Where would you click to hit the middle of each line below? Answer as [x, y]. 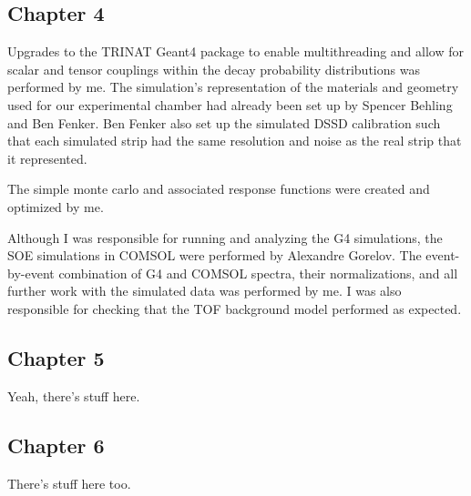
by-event [31, 273]
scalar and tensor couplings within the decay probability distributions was [214, 69]
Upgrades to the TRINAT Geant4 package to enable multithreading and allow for [235, 51]
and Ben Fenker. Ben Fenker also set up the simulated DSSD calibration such [224, 122]
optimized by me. [56, 206]
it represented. [47, 158]
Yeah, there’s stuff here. [74, 395]
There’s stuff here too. [69, 483]
